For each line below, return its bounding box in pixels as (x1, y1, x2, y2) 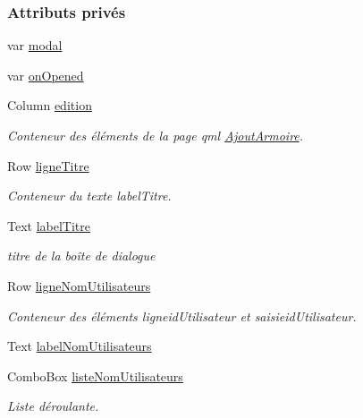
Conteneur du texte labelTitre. (7, 186, 172, 205)
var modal (7, 36, 63, 55)
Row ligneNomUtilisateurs (7, 276, 151, 294)
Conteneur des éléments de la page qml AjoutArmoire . (7, 126, 304, 144)
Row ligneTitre (7, 156, 89, 175)
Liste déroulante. (7, 397, 99, 415)
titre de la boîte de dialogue (7, 246, 156, 265)
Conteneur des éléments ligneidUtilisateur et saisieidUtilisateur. (7, 306, 357, 325)
